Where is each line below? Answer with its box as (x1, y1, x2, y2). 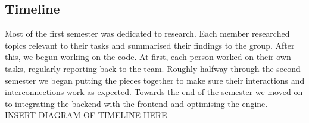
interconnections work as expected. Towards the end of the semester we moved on (5, 86, 303, 98)
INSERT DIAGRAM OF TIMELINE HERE (5, 109, 167, 121)
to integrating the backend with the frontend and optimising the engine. (5, 97, 268, 109)
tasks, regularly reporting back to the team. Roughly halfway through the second (5, 62, 301, 74)
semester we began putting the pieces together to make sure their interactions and (5, 74, 305, 86)
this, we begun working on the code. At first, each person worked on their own (5, 51, 291, 63)
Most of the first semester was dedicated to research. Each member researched (5, 27, 290, 40)
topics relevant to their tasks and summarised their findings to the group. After (5, 39, 295, 51)
